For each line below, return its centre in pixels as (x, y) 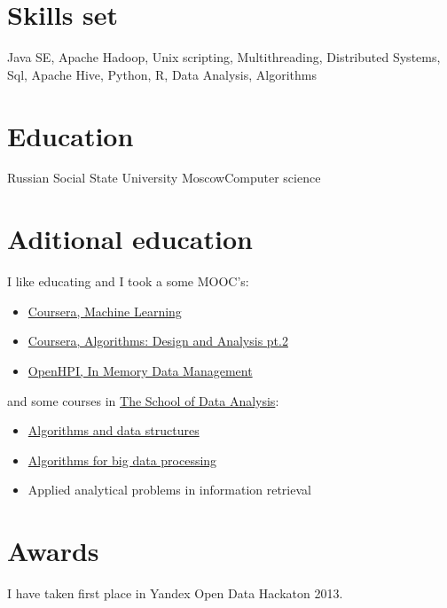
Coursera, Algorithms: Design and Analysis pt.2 (158, 341)
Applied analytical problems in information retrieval (169, 490)
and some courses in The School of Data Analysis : (143, 400)
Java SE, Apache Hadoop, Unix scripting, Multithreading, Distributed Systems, (224, 57)
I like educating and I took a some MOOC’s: (128, 281)
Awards (53, 551)
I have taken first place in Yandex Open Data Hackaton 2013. (175, 593)
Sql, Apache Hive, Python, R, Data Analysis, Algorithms (162, 74)
